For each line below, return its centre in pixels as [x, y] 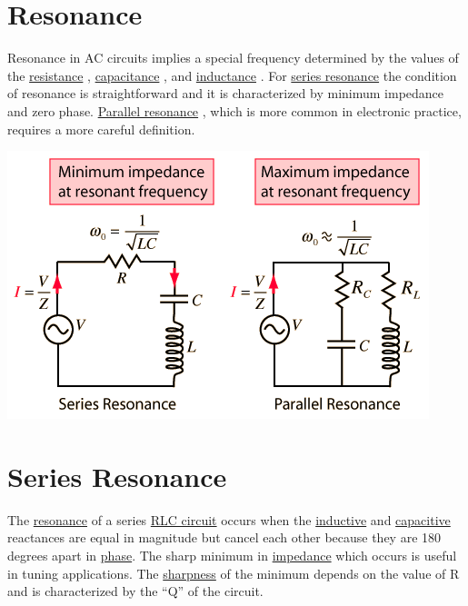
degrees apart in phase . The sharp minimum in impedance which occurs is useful [232, 555]
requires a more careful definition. [101, 129]
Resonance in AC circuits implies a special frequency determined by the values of [233, 58]
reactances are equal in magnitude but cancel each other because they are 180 [224, 537]
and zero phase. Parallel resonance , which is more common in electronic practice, [234, 110]
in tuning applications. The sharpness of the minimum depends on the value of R [234, 573]
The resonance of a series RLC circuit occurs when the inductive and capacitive [229, 519]
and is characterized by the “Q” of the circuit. [135, 591]
